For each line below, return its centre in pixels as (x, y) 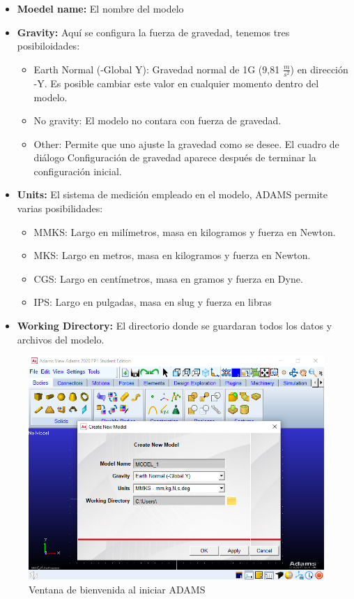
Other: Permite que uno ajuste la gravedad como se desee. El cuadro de (186, 143)
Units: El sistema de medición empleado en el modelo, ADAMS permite (172, 194)
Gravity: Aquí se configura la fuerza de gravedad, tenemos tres (153, 32)
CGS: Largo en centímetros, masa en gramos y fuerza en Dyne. (168, 278)
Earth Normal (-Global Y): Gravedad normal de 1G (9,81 (157, 69)
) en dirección (319, 69)
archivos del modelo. (61, 339)
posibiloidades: (48, 46)
